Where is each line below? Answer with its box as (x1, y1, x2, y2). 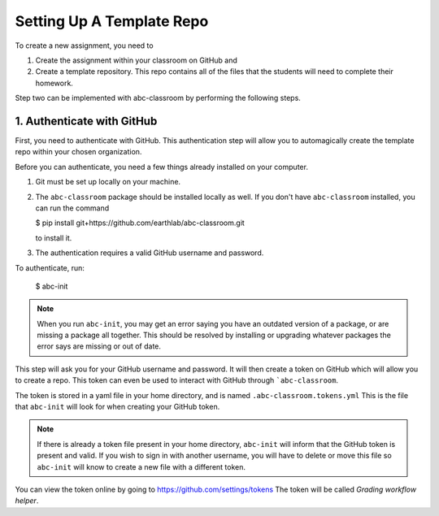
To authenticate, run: (15, 262, 85, 272)
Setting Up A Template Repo (15, 12, 209, 30)
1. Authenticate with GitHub (15, 114, 158, 128)
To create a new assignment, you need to (15, 41, 154, 50)
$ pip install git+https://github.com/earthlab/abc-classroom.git (35, 218, 246, 228)
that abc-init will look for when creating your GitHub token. (15, 402, 220, 412)
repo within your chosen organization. (15, 147, 142, 157)
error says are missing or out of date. (37, 341, 162, 351)
